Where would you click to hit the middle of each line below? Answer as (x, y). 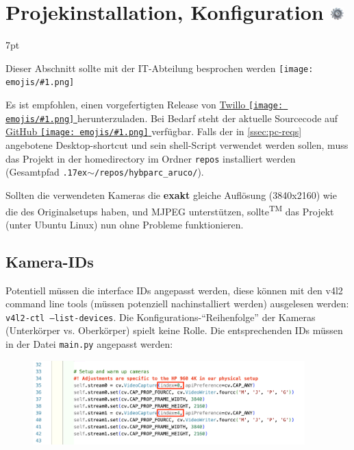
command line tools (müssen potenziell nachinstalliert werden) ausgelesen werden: (177, 304)
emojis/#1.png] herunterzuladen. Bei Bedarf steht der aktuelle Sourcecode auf (172, 118)
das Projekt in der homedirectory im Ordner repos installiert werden (151, 158)
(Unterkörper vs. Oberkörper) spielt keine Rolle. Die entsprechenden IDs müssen (174, 330)
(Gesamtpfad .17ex (47, 172)
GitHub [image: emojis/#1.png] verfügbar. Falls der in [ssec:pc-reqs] (154, 131)
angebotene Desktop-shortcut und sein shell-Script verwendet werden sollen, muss (177, 145)
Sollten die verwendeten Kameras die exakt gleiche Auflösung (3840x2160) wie (171, 194)
